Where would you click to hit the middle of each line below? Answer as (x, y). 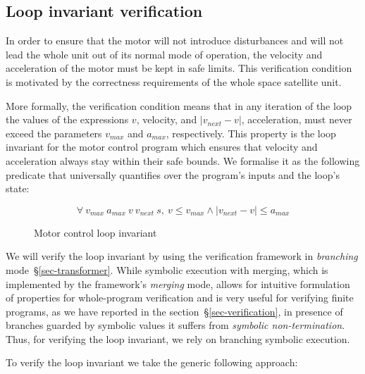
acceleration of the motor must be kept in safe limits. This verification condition (179, 68)
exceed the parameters (54, 133)
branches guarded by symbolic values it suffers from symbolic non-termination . (175, 325)
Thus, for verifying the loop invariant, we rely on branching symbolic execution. (178, 338)
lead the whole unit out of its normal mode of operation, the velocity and (164, 54)
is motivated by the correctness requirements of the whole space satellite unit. (174, 81)
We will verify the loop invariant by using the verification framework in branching (182, 256)
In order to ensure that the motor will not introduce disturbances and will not (175, 40)
